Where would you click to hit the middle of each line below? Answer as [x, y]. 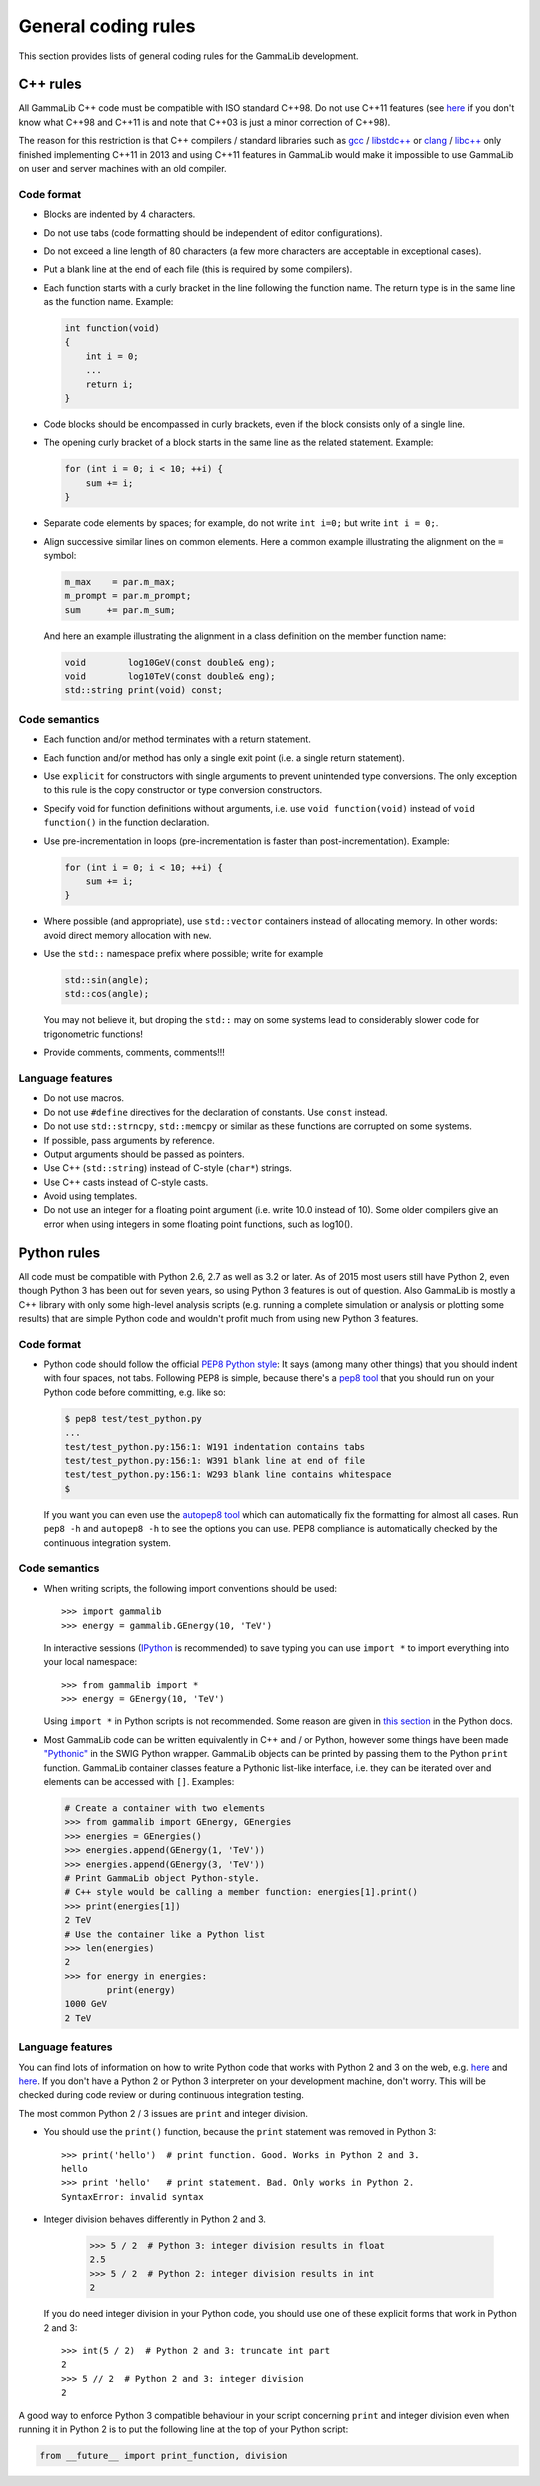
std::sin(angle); [107, 980]
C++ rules [50, 84]
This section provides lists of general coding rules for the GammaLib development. [188, 56]
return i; [109, 384]
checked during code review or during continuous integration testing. [161, 2095]
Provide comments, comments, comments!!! [134, 1052]
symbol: [60, 555]
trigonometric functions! [93, 1034]
